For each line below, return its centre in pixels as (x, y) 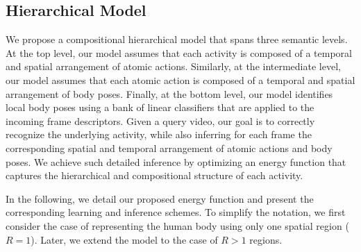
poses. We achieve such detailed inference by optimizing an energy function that (176, 161)
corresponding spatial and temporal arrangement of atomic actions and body (169, 148)
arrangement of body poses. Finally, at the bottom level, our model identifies (169, 93)
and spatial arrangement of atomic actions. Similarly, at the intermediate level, (173, 66)
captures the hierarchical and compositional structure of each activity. (154, 175)
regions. (266, 239)
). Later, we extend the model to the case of (124, 239)
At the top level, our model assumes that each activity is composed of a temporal (179, 52)
